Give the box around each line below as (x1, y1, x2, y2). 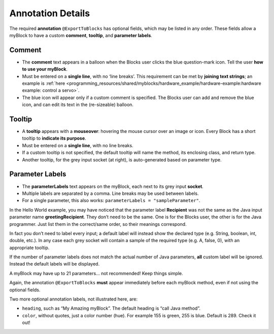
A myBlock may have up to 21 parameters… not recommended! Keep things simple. (9, 270, 184, 276)
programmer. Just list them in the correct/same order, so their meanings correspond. (9, 221, 187, 227)
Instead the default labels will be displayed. (9, 261, 100, 267)
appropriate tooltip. (9, 244, 50, 251)
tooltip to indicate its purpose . (22, 135, 86, 142)
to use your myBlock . (22, 66, 68, 72)
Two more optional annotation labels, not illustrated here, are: (9, 296, 138, 302)
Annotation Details (9, 8, 90, 19)
